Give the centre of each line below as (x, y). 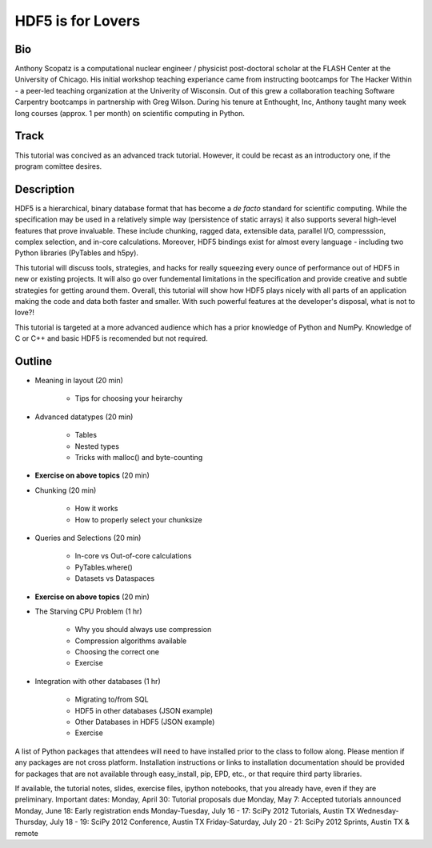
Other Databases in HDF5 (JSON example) (145, 722)
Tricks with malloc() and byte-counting (139, 457)
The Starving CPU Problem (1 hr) (89, 611)
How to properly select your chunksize (139, 519)
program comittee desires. (58, 166)
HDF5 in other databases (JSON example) (144, 710)
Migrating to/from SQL (112, 699)
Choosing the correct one (117, 652)
